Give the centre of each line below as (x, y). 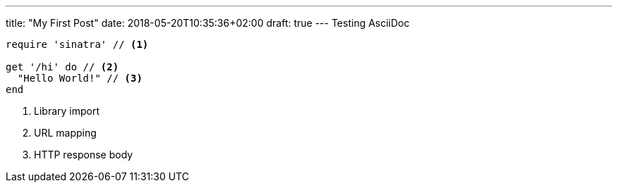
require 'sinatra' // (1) (77, 44)
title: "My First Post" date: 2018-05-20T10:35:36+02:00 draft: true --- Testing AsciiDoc (208, 23)
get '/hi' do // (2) (62, 67)
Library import (67, 111)
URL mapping (65, 133)
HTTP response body (84, 155)
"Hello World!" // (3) (80, 78)
